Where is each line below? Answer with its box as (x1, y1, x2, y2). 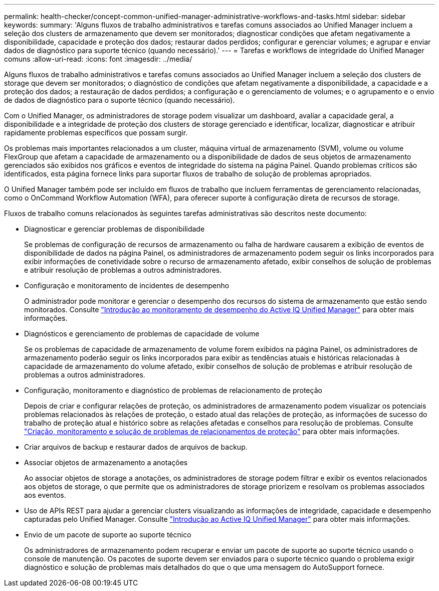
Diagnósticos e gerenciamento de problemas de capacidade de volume (24, 329, 260, 338)
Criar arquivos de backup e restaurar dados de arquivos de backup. (24, 443, 248, 451)
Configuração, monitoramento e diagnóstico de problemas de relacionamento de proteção (24, 386, 322, 395)
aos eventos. (24, 491, 66, 499)
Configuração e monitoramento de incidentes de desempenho (24, 281, 230, 290)
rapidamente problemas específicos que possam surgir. (4, 128, 188, 137)
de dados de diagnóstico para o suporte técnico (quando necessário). (4, 96, 235, 104)
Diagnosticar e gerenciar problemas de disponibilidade (24, 225, 205, 233)
